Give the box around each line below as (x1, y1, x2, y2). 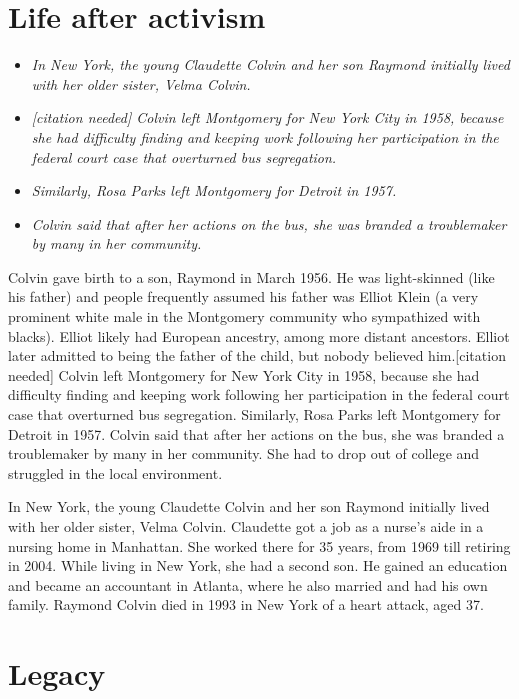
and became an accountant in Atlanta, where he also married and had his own (8, 574, 488, 595)
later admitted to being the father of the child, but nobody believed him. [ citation (8, 345, 506, 366)
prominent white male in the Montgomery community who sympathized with (8, 306, 481, 327)
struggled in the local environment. (8, 462, 223, 483)
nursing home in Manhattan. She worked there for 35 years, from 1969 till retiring (8, 535, 511, 556)
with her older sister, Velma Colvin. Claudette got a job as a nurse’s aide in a (8, 516, 484, 536)
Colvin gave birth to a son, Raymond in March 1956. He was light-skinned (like (8, 266, 495, 287)
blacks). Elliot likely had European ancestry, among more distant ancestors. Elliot (8, 325, 510, 346)
